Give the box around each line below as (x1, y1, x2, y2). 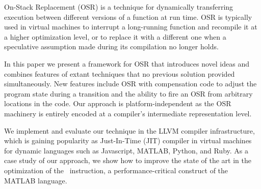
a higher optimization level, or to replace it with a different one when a (4, 31, 226, 42)
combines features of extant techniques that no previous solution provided (4, 68, 235, 79)
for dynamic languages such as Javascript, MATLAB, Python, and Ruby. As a (4, 145, 249, 155)
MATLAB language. (4, 175, 67, 185)
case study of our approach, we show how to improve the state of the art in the (4, 155, 251, 166)
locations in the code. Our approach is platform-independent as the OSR (4, 98, 231, 109)
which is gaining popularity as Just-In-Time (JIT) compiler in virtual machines (4, 135, 252, 146)
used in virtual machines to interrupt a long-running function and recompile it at (4, 21, 257, 32)
